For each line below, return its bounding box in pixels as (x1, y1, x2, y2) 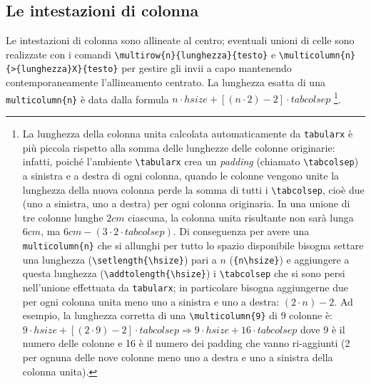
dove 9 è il (300, 321, 345, 336)
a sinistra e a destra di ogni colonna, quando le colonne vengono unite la (22, 167, 340, 182)
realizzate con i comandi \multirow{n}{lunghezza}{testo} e (6, 46, 276, 61)
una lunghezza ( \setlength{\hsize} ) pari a (22, 251, 217, 266)
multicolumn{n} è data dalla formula (6, 91, 169, 106)
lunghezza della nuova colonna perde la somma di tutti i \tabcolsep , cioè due (22, 182, 365, 197)
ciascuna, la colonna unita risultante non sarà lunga (128, 209, 354, 224)
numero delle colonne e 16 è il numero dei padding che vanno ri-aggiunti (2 (22, 336, 350, 351)
